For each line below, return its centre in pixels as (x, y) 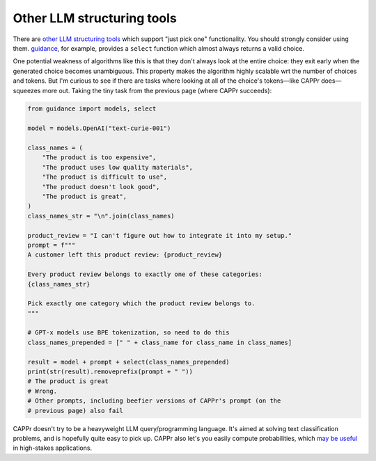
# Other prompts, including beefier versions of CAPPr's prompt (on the (154, 401)
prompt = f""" (52, 245)
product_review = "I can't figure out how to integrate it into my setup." (160, 235)
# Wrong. (42, 391)
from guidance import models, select (92, 109)
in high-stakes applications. (53, 448)
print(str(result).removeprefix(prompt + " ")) (110, 372)
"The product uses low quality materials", (117, 167)
